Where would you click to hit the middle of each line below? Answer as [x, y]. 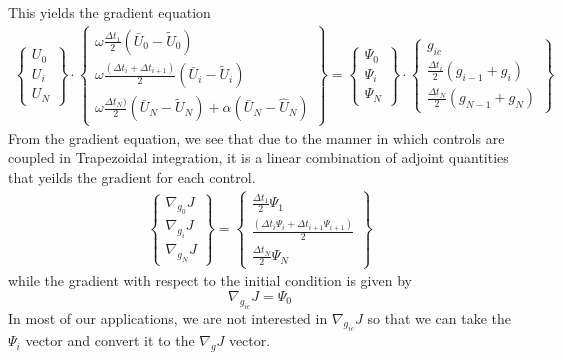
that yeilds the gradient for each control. [132, 176]
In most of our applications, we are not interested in [168, 317]
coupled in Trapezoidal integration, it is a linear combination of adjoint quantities [258, 157]
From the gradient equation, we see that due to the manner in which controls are [256, 137]
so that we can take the [439, 317]
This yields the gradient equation [109, 12]
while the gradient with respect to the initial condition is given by [210, 280]
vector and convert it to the [110, 340]
